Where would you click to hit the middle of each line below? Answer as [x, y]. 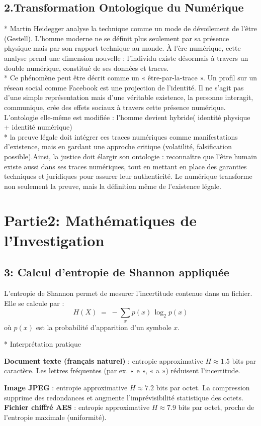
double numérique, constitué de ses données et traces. [86, 68]
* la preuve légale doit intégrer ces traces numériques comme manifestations [121, 136]
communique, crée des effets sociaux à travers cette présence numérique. [115, 107]
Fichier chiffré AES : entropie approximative [77, 407]
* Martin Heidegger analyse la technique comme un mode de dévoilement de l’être [130, 28]
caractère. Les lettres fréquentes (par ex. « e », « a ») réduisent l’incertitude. [122, 370]
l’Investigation [54, 240]
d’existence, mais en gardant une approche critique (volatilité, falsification [118, 146]
